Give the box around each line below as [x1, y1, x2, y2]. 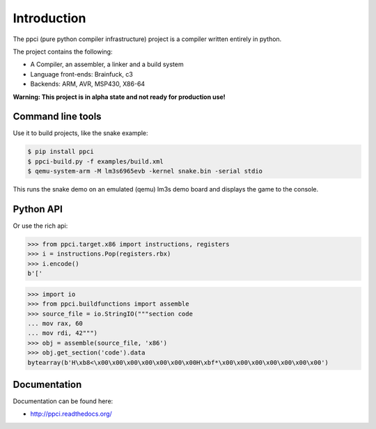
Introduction [13, 10, 86, 26]
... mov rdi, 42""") [27, 329, 97, 337]
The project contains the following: [13, 47, 113, 56]
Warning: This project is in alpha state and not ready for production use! [13, 93, 226, 101]
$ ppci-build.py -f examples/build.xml [27, 157, 164, 165]
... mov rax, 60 [27, 319, 84, 327]
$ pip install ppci [27, 148, 94, 156]
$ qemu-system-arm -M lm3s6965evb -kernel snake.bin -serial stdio [27, 167, 263, 175]
